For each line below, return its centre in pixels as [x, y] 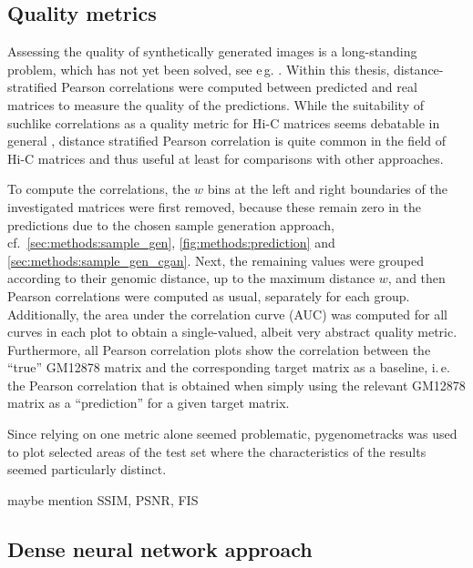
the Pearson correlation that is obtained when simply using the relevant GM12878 [236, 385]
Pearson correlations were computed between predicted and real [239, 87]
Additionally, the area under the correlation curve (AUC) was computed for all [227, 314]
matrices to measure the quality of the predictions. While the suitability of [216, 104]
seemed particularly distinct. [87, 469]
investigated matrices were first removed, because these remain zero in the [214, 206]
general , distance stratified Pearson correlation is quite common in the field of [226, 141]
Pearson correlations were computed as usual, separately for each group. [209, 295]
